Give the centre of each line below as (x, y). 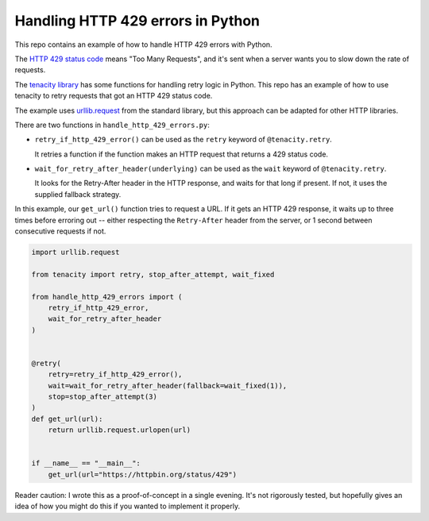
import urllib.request (75, 252)
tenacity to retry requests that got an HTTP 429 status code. (114, 96)
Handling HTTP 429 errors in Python (137, 21)
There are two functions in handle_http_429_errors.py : (112, 125)
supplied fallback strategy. (78, 194)
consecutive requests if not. (60, 231)
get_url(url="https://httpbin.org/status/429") (143, 474)
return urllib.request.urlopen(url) (119, 430)
